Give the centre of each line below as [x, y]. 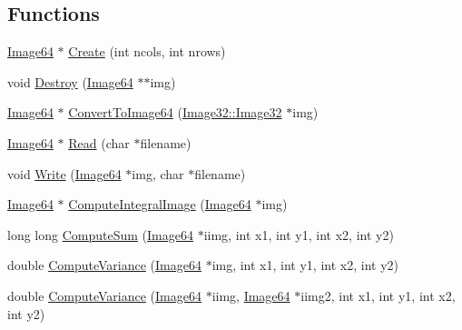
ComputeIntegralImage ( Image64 [160, 204]
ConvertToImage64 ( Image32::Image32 [175, 112]
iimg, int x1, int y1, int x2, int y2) [299, 234]
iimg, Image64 [251, 295]
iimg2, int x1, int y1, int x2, [378, 295]
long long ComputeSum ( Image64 [100, 234]
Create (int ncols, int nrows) [147, 51]
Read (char [99, 142]
